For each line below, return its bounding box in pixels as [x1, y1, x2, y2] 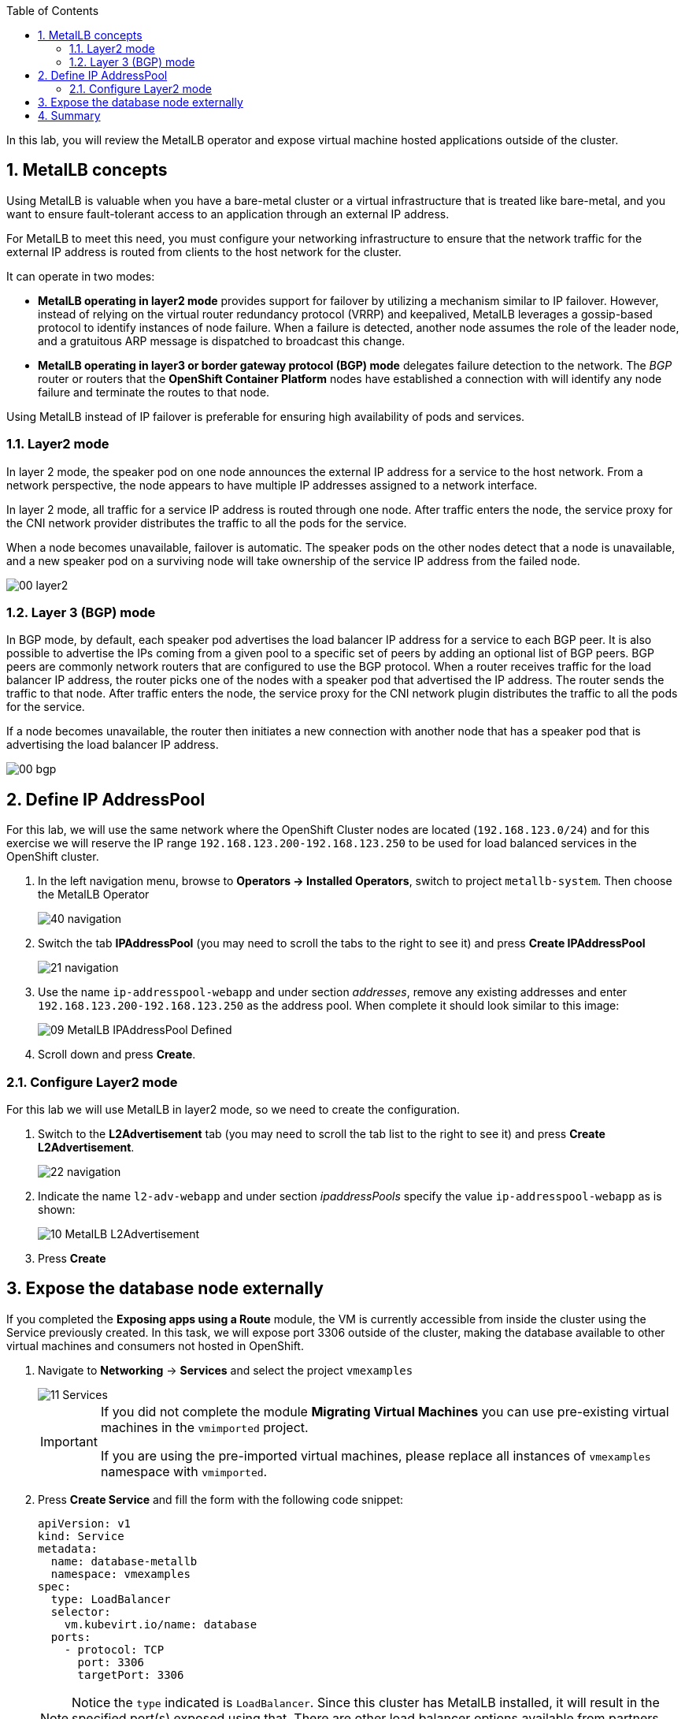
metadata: [38, 1542, 98, 1555]
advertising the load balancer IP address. [6, 738, 219, 752]
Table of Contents [6, 4, 99, 17]
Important [40, 1433, 98, 1449]
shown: [38, 1202, 76, 1216]
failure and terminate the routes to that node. [38, 385, 270, 399]
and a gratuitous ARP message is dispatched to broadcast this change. [38, 333, 405, 348]
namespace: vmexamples [50, 1567, 191, 1580]
